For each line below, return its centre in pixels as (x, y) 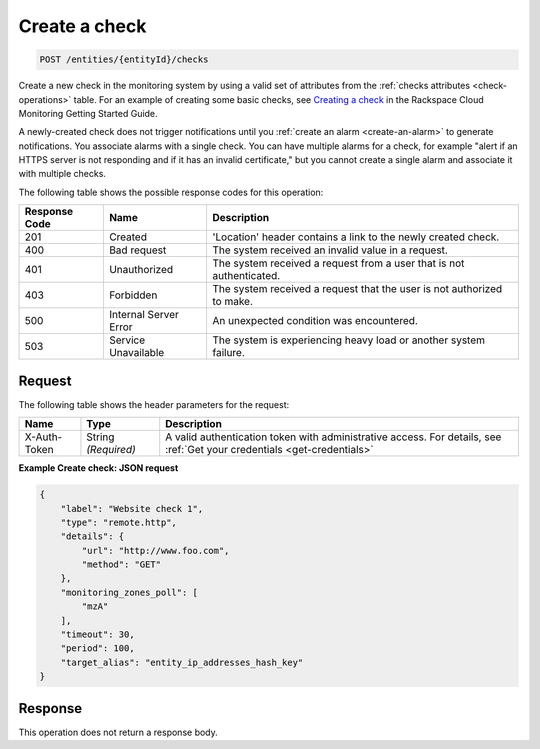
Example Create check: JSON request (98, 468)
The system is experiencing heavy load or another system (348, 340)
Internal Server (144, 315)
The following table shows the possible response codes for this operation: (171, 192)
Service (127, 340)
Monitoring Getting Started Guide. (88, 113)
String (100, 437)
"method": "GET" (121, 564)
